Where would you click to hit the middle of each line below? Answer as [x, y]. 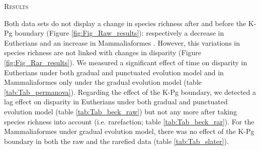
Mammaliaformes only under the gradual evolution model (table [103, 82]
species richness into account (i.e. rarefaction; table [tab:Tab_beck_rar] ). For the [129, 121]
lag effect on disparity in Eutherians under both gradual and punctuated [116, 102]
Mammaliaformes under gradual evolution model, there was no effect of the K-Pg [129, 131]
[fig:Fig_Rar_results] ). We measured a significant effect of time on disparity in [126, 62]
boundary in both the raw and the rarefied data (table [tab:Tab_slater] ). [116, 141]
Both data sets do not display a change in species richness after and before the [125, 23]
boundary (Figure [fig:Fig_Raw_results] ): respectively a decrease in [119, 33]
